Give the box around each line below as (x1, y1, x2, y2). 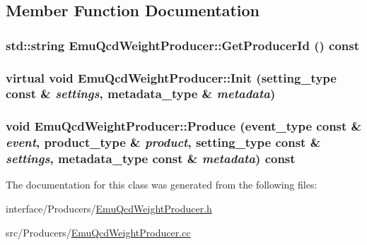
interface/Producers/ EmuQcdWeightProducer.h (6, 201, 212, 216)
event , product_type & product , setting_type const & (6, 133, 321, 151)
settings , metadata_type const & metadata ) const (6, 150, 296, 167)
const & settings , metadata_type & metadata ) (6, 85, 276, 102)
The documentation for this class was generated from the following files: (6, 177, 318, 192)
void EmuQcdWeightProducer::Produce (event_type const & (6, 117, 362, 135)
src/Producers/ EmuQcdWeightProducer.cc (6, 225, 191, 239)
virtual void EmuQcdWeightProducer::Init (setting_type (6, 68, 337, 86)
